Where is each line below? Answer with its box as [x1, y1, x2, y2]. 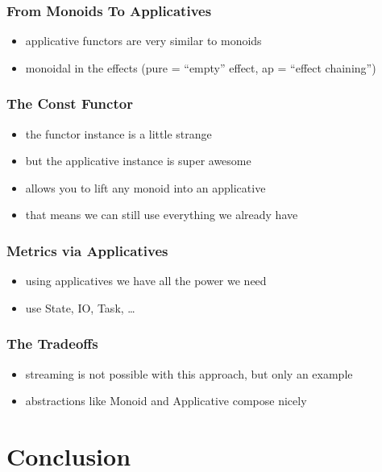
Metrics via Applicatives [6, 240, 168, 260]
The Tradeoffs [6, 333, 98, 354]
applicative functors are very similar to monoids [25, 32, 262, 49]
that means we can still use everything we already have [25, 206, 298, 223]
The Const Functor [6, 93, 133, 114]
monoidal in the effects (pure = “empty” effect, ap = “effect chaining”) [25, 59, 376, 76]
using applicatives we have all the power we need [25, 272, 267, 289]
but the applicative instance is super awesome [25, 152, 251, 169]
